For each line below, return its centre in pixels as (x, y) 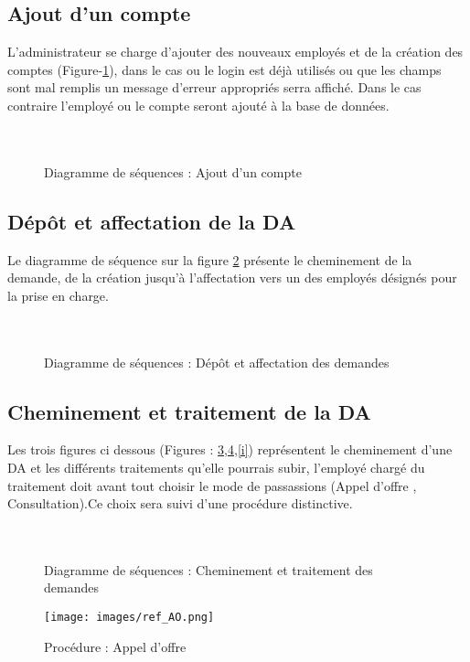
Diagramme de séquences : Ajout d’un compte (173, 171)
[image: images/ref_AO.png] (129, 618)
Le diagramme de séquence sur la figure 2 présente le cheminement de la (210, 259)
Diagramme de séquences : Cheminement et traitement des (208, 569)
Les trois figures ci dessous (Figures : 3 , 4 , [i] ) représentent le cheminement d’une (230, 449)
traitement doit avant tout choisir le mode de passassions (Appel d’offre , (212, 485)
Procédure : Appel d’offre (115, 646)
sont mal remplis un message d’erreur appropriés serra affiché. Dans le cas (214, 87)
